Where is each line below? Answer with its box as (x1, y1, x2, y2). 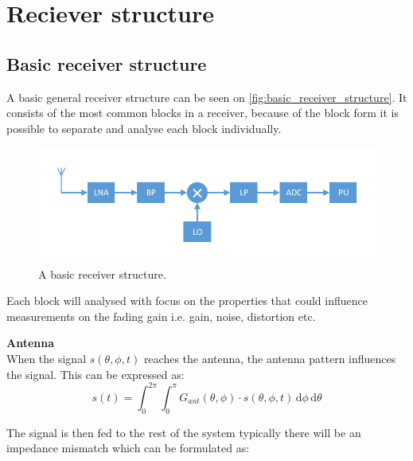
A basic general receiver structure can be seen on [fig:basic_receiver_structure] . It (6, 88, 407, 105)
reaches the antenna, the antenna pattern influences (143, 350, 396, 367)
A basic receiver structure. (38, 265, 166, 282)
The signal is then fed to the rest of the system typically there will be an (6, 424, 361, 440)
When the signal (6, 350, 87, 367)
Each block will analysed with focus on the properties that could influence (6, 292, 368, 309)
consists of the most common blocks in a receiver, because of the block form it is (6, 104, 399, 121)
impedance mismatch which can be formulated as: (6, 440, 250, 456)
